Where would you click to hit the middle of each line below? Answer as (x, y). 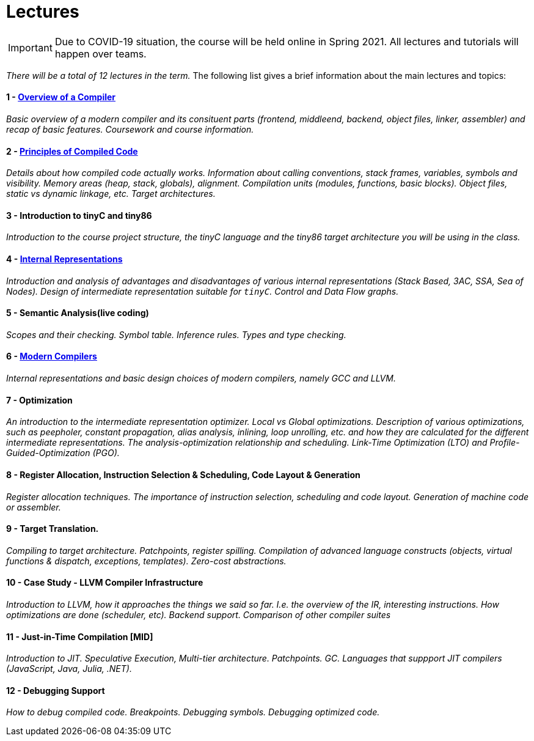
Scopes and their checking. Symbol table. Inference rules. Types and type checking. (176, 334)
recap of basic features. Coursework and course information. (130, 129)
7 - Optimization (39, 400)
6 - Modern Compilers (52, 356)
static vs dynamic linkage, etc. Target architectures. (111, 194)
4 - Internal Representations (64, 259)
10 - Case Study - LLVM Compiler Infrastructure (105, 583)
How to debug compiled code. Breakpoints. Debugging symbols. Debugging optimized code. (193, 712)
